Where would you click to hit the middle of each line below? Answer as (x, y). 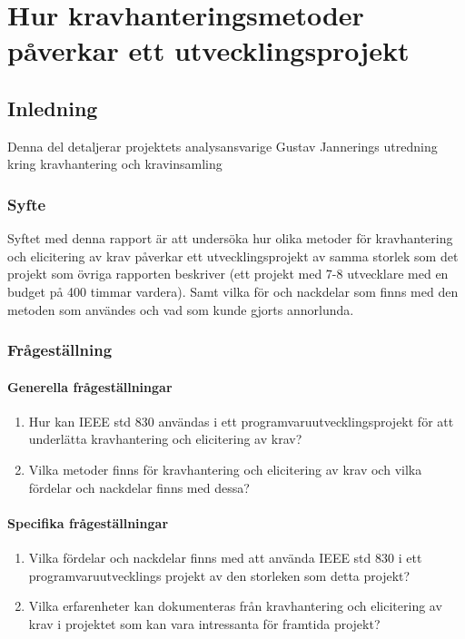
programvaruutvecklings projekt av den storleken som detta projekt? (219, 575)
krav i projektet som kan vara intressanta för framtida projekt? (204, 623)
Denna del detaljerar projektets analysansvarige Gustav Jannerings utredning (223, 146)
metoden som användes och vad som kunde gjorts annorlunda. (181, 309)
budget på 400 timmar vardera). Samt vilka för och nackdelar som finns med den (233, 291)
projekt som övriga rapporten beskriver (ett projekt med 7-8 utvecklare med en (228, 274)
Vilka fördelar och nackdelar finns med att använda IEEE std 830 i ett (225, 557)
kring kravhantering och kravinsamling (115, 164)
